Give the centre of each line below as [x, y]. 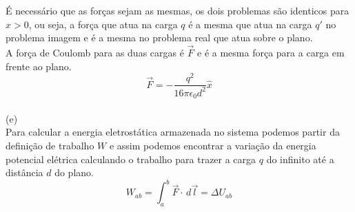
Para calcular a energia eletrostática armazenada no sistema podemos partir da [173, 132]
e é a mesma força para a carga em [271, 52]
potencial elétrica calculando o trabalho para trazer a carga [131, 159]
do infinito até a [300, 159]
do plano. [74, 172]
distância [24, 172]
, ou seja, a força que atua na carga [103, 24]
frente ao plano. [39, 66]
